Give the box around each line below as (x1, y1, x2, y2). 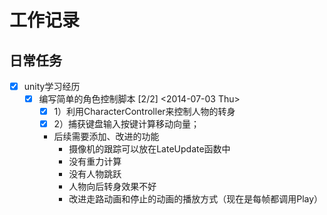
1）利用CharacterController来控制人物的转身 (53, 106, 236, 118)
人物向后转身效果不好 (68, 181, 157, 193)
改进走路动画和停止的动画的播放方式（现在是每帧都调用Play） (68, 193, 324, 205)
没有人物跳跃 (68, 168, 122, 180)
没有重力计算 (68, 156, 122, 168)
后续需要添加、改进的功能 (53, 131, 160, 143)
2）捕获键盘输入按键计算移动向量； (53, 118, 200, 130)
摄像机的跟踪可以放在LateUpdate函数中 (68, 143, 231, 155)
